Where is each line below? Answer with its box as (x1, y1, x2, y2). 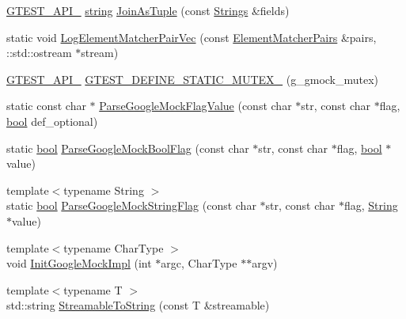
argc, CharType (161, 255, 237, 272)
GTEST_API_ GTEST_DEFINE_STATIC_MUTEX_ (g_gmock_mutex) (6, 70, 379, 87)
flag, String (343, 197, 398, 214)
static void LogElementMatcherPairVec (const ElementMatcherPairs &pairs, (6, 28, 377, 45)
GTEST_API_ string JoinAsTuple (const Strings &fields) (6, 2, 290, 18)
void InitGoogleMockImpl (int (6, 255, 152, 272)
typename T (63, 281, 123, 298)
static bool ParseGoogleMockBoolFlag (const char (6, 139, 249, 156)
